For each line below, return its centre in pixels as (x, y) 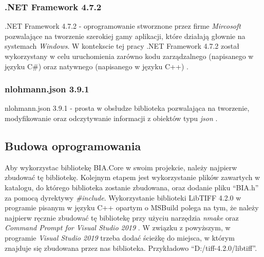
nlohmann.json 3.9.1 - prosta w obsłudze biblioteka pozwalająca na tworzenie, (127, 108)
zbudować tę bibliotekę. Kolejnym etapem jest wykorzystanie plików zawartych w (133, 177)
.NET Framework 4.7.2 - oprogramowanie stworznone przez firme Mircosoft (123, 26)
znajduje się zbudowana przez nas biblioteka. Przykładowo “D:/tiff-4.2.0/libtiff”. (131, 248)
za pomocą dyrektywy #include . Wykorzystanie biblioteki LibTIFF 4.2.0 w (123, 197)
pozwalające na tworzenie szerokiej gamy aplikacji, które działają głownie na (125, 36)
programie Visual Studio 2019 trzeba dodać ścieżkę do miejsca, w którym (120, 237)
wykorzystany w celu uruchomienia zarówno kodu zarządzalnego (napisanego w (129, 56)
